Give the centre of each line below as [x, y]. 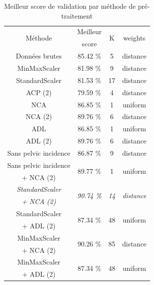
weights [135, 37]
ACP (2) [39, 92]
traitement [77, 15]
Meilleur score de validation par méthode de [70, 6]
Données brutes [39, 56]
